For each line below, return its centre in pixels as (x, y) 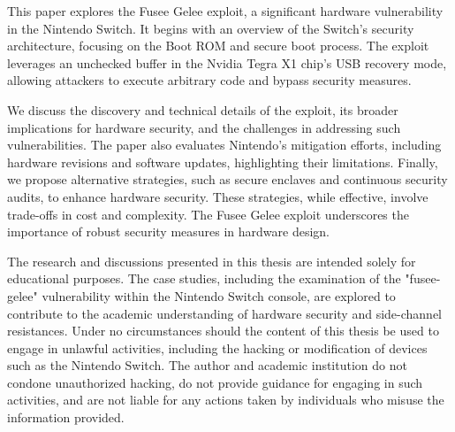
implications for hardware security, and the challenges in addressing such (204, 127)
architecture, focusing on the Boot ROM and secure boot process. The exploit (218, 46)
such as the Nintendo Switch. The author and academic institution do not (207, 365)
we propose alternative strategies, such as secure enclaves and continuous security (227, 179)
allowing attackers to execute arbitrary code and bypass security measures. (209, 80)
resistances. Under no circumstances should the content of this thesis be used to (223, 331)
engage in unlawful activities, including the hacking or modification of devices (217, 347)
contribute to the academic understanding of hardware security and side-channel (224, 313)
